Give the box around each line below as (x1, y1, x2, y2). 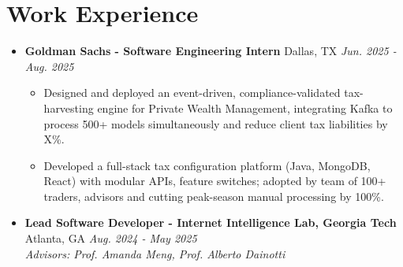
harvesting (43, 99, 94, 116)
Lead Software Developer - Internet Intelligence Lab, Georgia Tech (24, 214, 397, 231)
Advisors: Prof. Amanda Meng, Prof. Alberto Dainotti (24, 245, 285, 261)
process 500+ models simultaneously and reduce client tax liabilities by (43, 115, 388, 132)
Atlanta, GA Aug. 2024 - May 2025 (24, 230, 197, 247)
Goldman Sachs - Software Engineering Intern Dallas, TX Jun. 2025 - (24, 43, 397, 59)
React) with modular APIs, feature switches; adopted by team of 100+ (43, 172, 386, 189)
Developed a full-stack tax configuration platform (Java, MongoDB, (43, 157, 371, 173)
